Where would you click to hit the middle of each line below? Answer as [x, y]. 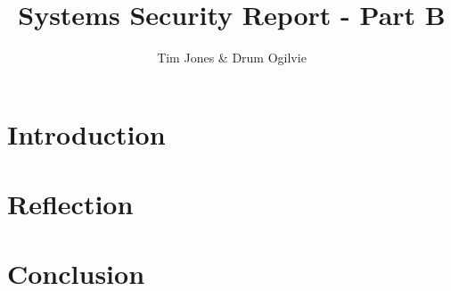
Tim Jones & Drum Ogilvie [232, 58]
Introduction [86, 133]
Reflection [70, 204]
